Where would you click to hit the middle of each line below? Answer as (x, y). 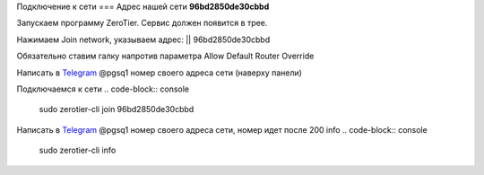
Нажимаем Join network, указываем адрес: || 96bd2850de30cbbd (143, 39)
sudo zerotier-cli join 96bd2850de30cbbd (117, 109)
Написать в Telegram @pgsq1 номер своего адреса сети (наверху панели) (159, 73)
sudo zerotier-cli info (78, 150)
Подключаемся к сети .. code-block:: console (103, 89)
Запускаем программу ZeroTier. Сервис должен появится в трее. (142, 23)
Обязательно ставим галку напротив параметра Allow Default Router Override (165, 56)
